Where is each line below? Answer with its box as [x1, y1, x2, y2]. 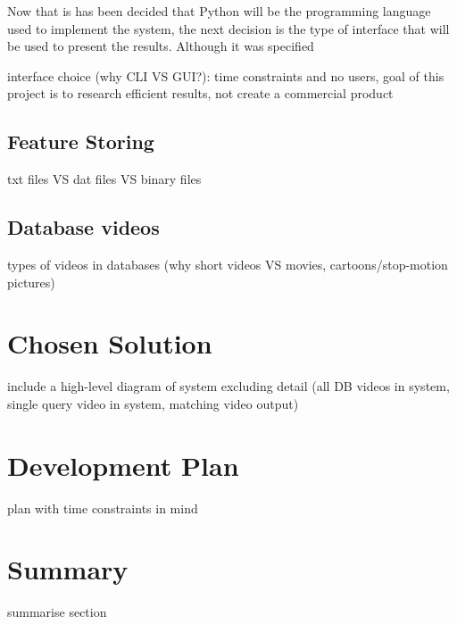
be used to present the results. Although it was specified [7, 37, 314, 55]
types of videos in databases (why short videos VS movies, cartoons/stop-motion [7, 254, 448, 273]
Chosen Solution [7, 325, 212, 362]
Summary [7, 551, 129, 587]
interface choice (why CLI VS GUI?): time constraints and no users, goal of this [7, 66, 445, 85]
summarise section [7, 603, 107, 621]
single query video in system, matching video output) [7, 394, 299, 412]
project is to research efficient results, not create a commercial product [7, 84, 394, 103]
